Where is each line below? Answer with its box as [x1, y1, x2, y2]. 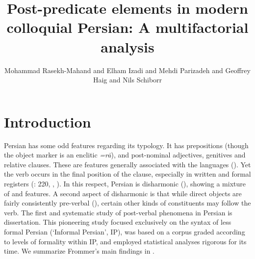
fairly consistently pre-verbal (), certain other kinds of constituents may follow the [4, 198, 251, 208]
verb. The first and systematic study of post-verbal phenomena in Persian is [4, 207, 232, 217]
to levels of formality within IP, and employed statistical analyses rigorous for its [4, 236, 247, 246]
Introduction [4, 111, 91, 131]
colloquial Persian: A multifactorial [6, 17, 249, 37]
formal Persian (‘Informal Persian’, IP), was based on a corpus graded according [4, 226, 245, 236]
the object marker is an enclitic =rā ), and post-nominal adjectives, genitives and [4, 150, 246, 160]
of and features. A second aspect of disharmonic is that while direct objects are [4, 188, 242, 198]
